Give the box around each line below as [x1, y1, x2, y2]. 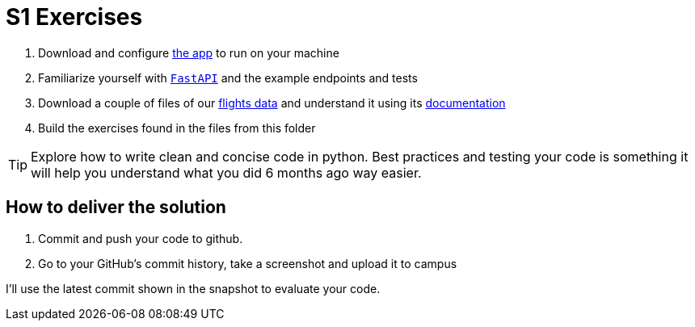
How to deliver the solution [6, 197, 226, 218]
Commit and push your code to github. [38, 231, 243, 245]
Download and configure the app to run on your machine [38, 45, 339, 60]
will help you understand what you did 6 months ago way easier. [31, 164, 422, 181]
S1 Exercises [6, 3, 143, 31]
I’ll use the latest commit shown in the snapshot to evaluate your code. [6, 281, 381, 296]
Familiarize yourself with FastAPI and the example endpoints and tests [38, 70, 418, 85]
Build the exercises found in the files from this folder [38, 120, 316, 135]
